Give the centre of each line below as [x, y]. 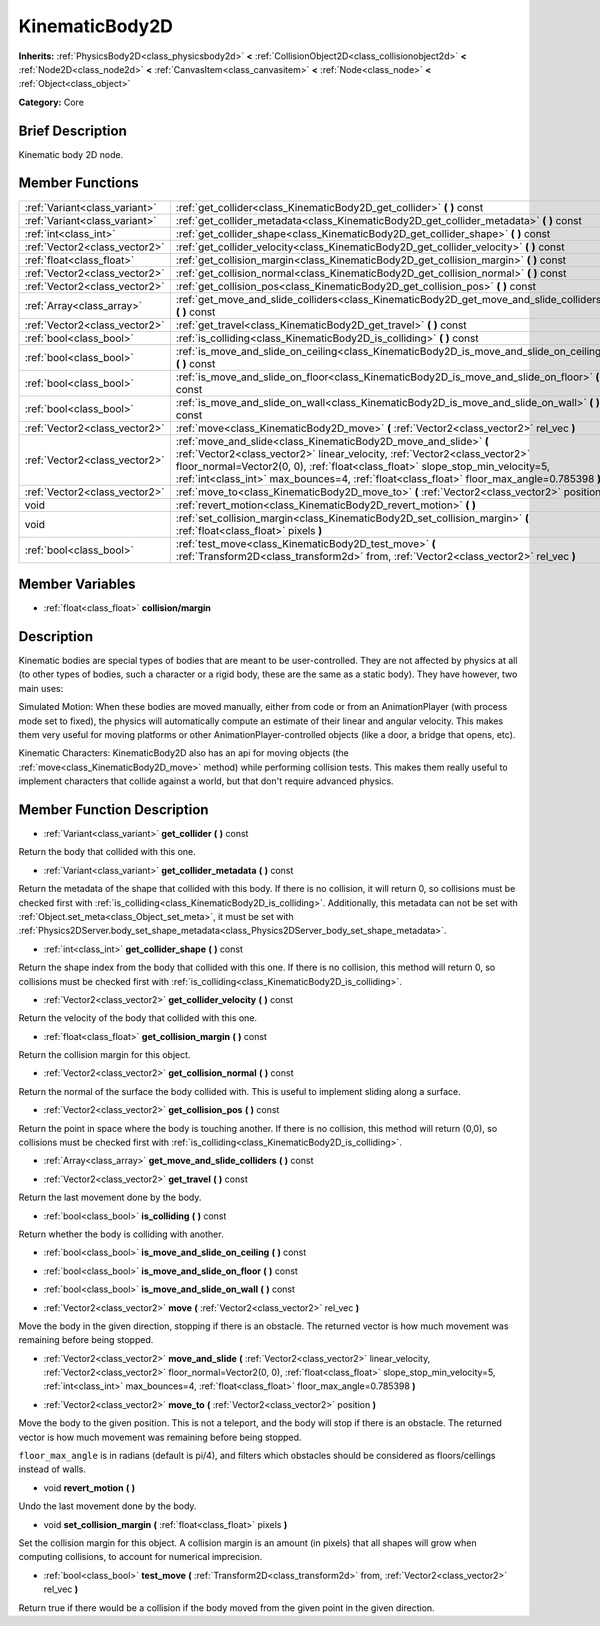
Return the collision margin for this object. [104, 1055]
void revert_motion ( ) [89, 1487]
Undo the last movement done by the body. [107, 1506]
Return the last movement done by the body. [110, 1197]
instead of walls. [52, 1469]
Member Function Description [113, 809]
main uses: [41, 688]
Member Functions [78, 183]
